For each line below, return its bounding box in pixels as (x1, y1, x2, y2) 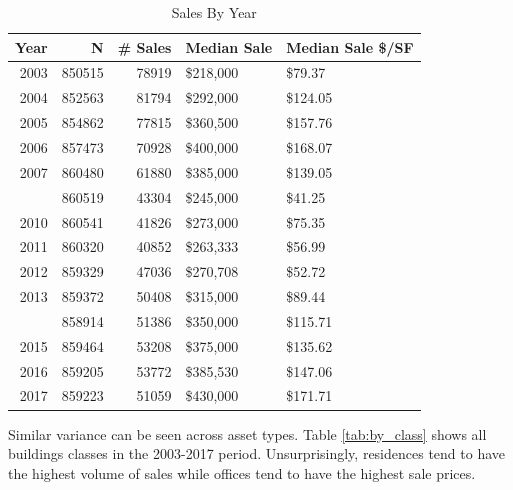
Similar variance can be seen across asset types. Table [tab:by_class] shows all (8, 423, 487, 444)
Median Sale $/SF (286, 36, 414, 57)
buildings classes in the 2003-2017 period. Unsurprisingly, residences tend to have (8, 443, 506, 464)
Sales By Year (171, 2, 257, 22)
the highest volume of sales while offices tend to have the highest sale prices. (8, 462, 476, 483)
